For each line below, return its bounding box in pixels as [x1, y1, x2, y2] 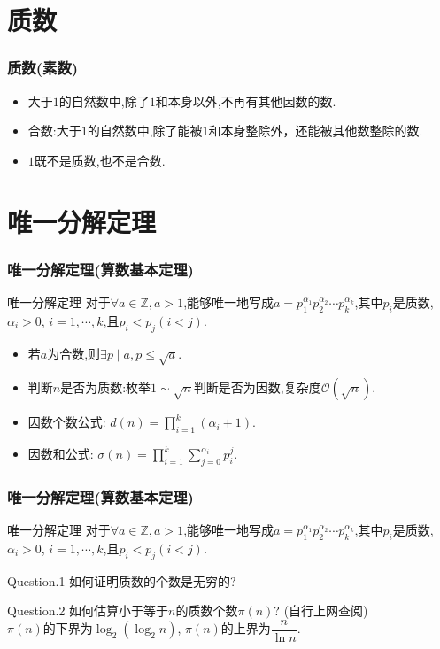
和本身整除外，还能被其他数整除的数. [208, 121, 423, 140]
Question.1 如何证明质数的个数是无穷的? [7, 571, 236, 590]
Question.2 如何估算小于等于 [7, 601, 169, 620]
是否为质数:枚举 [60, 378, 151, 397]
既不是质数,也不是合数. [34, 151, 166, 169]
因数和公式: [27, 444, 94, 463]
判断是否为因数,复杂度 [193, 378, 321, 397]
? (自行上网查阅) [274, 601, 368, 620]
